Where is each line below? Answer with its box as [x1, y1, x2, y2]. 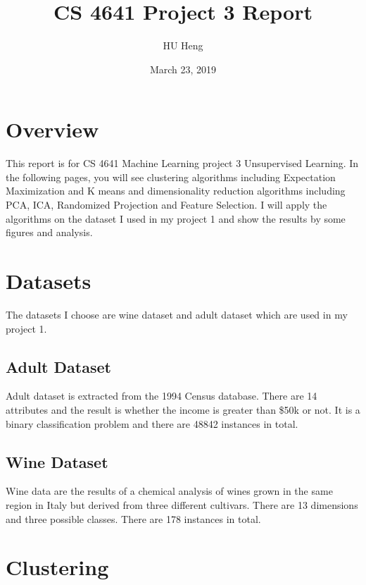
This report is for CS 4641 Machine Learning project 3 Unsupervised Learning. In [6, 156, 359, 171]
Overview [6, 115, 99, 144]
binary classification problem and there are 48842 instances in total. [6, 416, 298, 431]
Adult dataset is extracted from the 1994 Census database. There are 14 [6, 388, 317, 403]
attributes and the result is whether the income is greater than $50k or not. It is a [6, 402, 360, 417]
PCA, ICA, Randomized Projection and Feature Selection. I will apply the [6, 197, 327, 212]
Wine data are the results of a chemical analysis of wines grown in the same [6, 484, 333, 498]
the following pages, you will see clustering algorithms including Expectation [6, 169, 336, 184]
